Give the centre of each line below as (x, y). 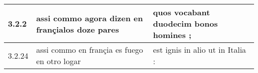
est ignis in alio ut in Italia (199, 50)
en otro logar (58, 61)
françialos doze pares (77, 29)
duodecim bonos (185, 23)
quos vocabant (182, 12)
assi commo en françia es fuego (90, 50)
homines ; (172, 35)
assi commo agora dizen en (89, 18)
